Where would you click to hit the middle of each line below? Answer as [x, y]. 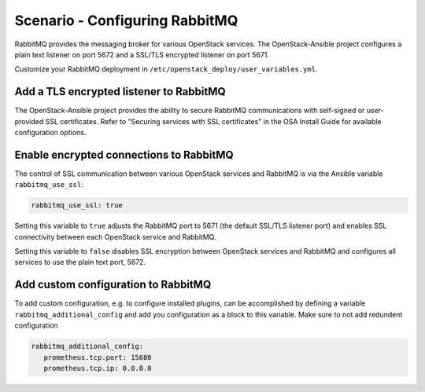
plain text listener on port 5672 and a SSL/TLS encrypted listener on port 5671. [142, 54]
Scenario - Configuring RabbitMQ [126, 20]
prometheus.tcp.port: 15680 [98, 357]
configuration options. [50, 133]
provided [29, 121]
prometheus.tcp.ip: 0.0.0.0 [98, 368]
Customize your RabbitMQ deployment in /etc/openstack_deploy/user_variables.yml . [166, 69]
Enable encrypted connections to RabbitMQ [124, 154]
